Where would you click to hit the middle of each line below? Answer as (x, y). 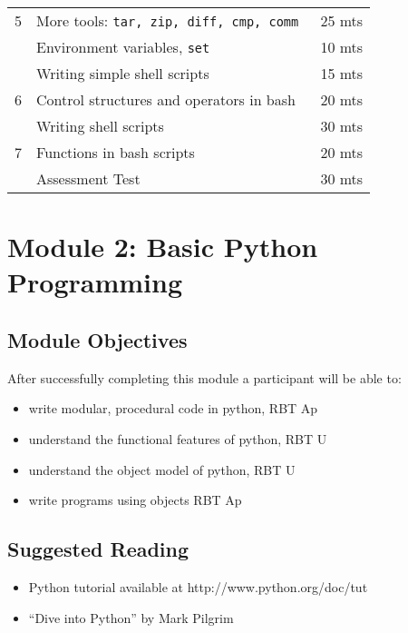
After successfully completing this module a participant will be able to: (204, 377)
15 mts (342, 73)
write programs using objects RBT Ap (135, 500)
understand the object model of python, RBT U (162, 469)
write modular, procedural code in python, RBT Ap (173, 408)
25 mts (342, 20)
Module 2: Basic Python (163, 247)
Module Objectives (97, 339)
